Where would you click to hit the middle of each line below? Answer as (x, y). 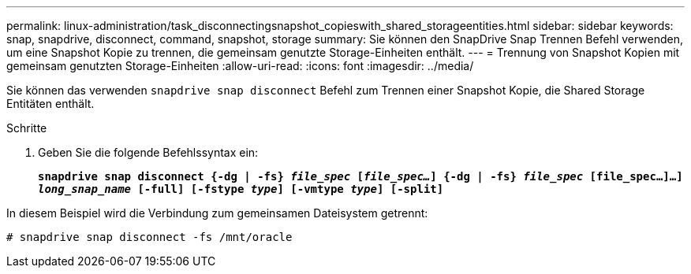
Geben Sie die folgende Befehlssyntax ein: (148, 152)
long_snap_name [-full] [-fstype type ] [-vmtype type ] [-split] (241, 189)
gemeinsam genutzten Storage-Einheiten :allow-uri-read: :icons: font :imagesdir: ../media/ (240, 66)
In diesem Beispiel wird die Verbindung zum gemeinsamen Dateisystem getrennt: (217, 213)
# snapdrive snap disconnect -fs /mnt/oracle (149, 237)
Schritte (27, 128)
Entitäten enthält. (50, 104)
